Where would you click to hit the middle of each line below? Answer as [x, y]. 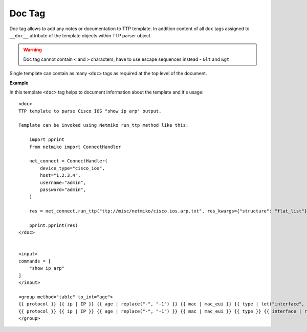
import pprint [47, 140]
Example [19, 83]
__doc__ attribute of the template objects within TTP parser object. [81, 35]
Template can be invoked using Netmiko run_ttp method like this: [104, 125]
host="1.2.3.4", [60, 175]
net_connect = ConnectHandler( [68, 161]
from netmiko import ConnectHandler [75, 147]
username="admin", [63, 182]
